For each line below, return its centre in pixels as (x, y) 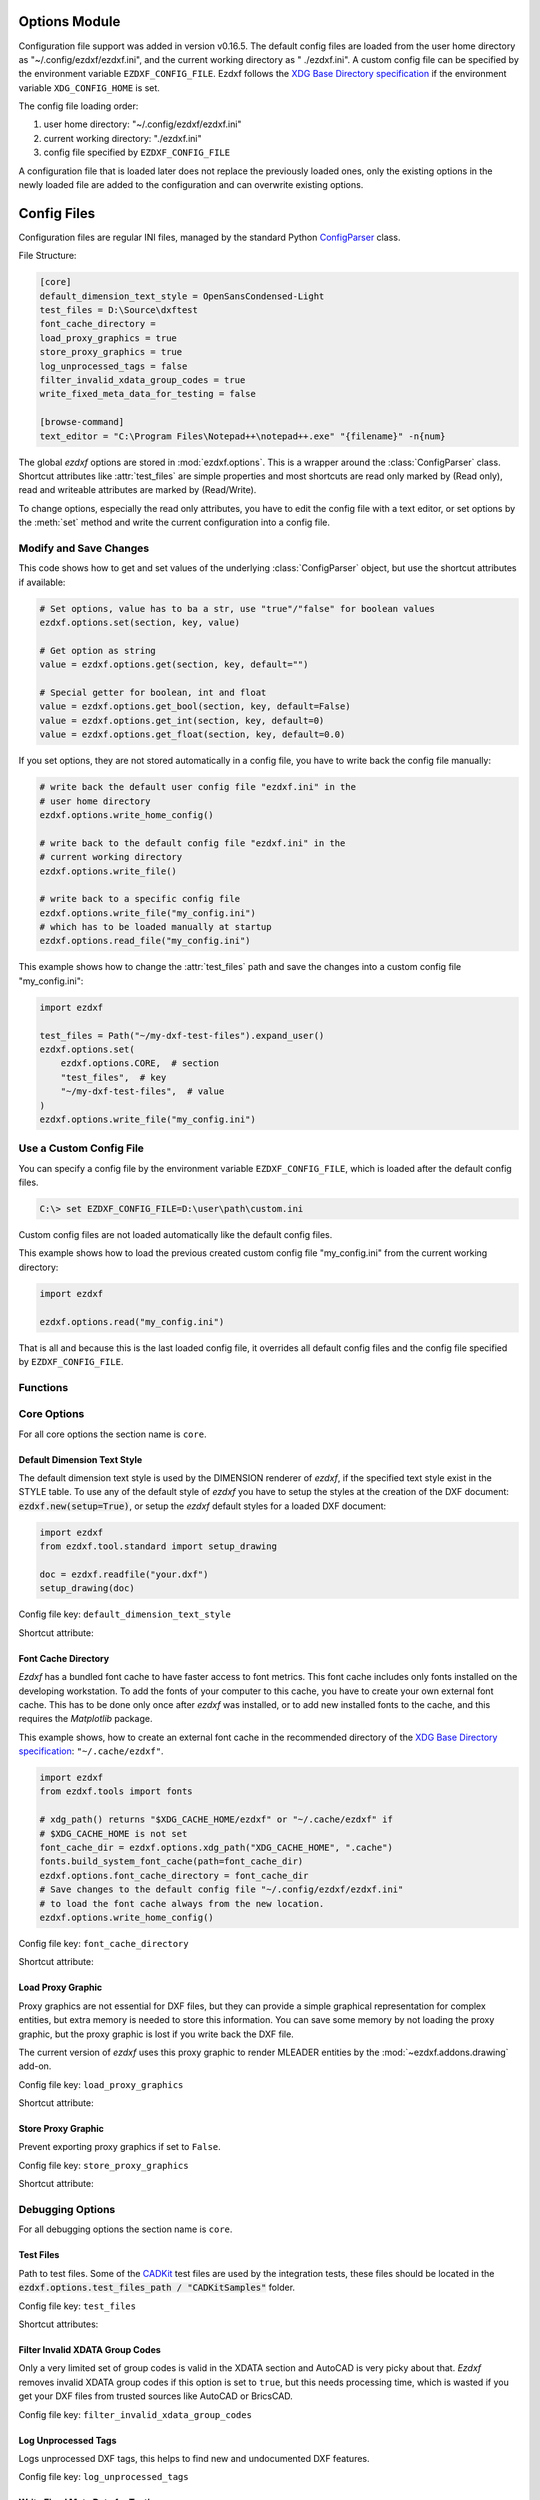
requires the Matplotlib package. (85, 1719)
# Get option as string (98, 650)
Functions (43, 1387)
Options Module (69, 21)
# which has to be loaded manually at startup (155, 927)
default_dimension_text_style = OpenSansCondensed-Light (182, 296)
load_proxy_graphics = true (108, 338)
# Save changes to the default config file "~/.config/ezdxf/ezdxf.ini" (221, 1889)
